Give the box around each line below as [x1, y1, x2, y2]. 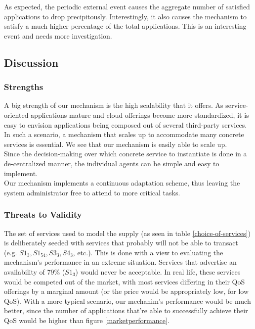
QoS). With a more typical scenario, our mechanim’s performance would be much [4, 295, 251, 306]
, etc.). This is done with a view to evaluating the [73, 247, 223, 257]
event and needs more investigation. [4, 30, 112, 41]
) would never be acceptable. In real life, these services [75, 266, 241, 277]
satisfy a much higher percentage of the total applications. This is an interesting [4, 21, 247, 31]
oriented [4, 109, 29, 120]
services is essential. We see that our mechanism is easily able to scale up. [4, 139, 227, 149]
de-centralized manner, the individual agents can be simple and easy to [4, 158, 219, 168]
